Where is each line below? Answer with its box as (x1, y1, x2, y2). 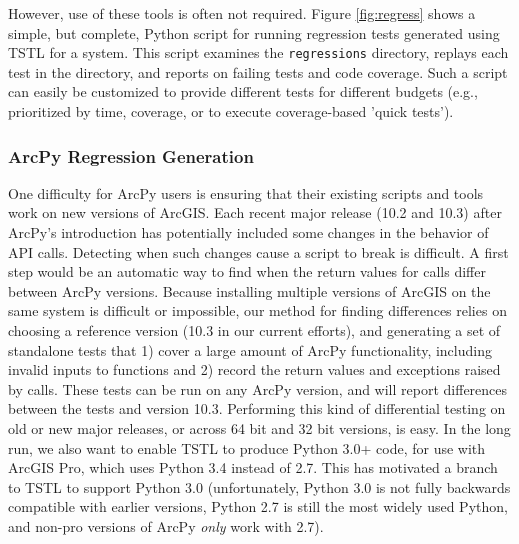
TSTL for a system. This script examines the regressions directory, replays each (8, 42, 509, 63)
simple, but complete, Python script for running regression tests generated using (8, 22, 500, 43)
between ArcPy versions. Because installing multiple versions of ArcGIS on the (8, 280, 491, 301)
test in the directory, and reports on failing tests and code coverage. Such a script (8, 61, 508, 82)
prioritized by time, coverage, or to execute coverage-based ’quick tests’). (8, 101, 454, 122)
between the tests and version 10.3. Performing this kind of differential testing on (8, 398, 506, 419)
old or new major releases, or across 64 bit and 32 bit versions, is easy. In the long (8, 417, 511, 438)
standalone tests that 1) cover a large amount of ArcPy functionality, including (8, 339, 492, 360)
